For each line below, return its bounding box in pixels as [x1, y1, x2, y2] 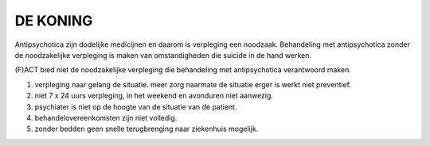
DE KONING [14, 12, 93, 29]
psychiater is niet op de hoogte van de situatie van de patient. [34, 102, 237, 111]
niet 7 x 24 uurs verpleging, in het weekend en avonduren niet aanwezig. [34, 91, 274, 101]
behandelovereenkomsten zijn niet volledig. [34, 113, 178, 122]
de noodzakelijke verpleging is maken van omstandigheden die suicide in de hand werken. [14, 50, 312, 60]
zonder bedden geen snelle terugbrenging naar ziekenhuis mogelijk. [34, 124, 259, 134]
